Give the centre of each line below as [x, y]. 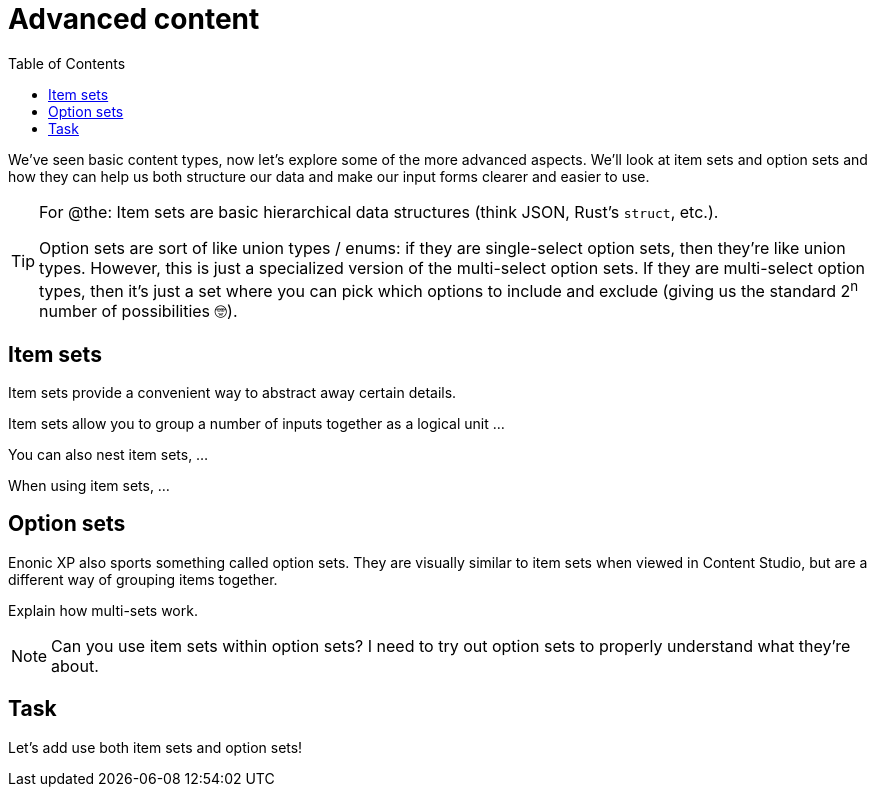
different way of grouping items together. [143, 579]
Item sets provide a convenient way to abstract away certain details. [232, 392]
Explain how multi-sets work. [103, 610]
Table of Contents [67, 63]
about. [75, 665]
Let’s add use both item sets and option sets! [155, 747]
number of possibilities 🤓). [138, 311]
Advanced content [134, 19]
